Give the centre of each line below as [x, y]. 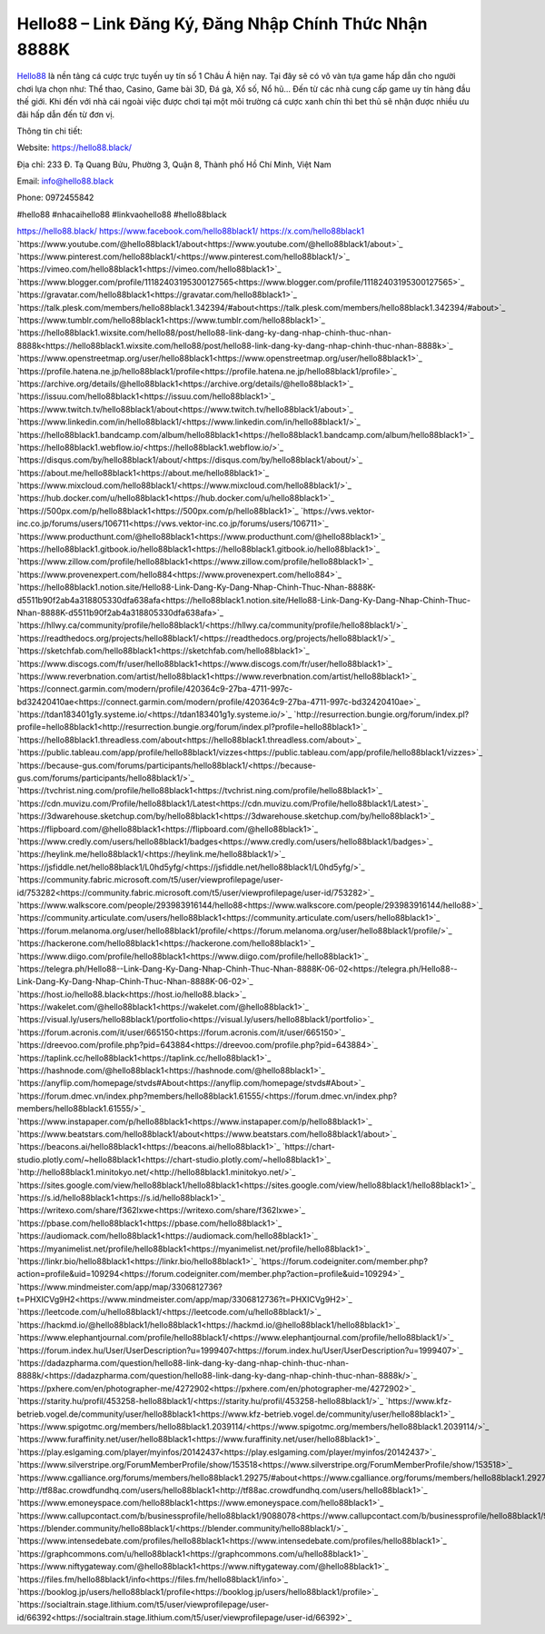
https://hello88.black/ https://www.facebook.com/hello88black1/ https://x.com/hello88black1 [191, 231]
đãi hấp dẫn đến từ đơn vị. [66, 115]
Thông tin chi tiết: [50, 131]
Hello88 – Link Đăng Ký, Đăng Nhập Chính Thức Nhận [222, 24]
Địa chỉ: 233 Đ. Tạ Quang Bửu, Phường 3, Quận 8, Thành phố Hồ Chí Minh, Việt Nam [174, 164]
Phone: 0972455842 [55, 198]
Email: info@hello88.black [65, 181]
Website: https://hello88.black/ [74, 148]
